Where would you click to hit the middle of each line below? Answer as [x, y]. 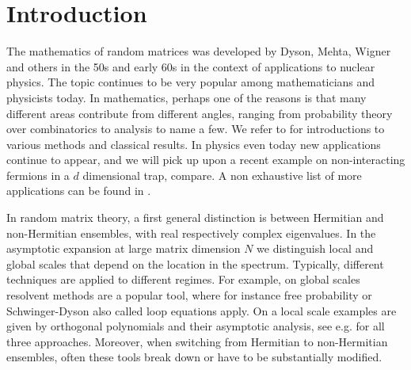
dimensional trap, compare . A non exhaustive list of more [222, 175]
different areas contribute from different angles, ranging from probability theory [200, 113]
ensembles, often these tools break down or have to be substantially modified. [194, 357]
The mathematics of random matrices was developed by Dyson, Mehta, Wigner [199, 51]
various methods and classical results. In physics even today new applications [194, 144]
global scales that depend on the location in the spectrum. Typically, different [195, 263]
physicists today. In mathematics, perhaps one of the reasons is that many [186, 97]
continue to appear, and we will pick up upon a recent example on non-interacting [206, 160]
